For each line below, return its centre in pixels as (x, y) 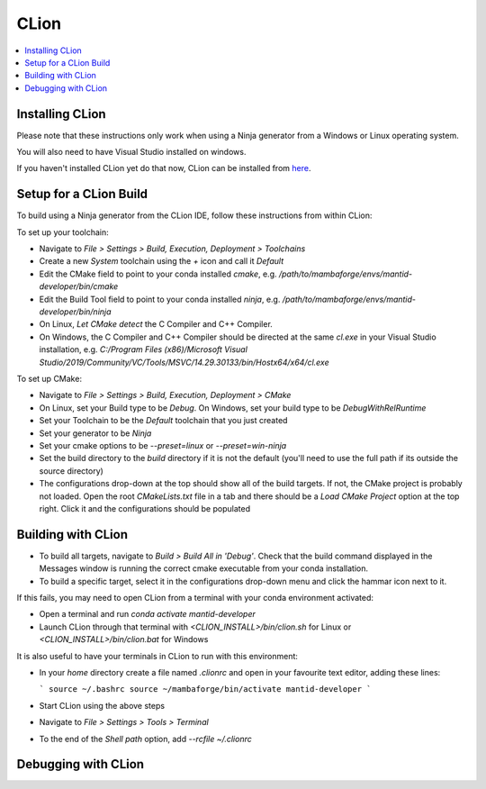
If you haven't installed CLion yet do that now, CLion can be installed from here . (164, 168)
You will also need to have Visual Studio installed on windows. (131, 152)
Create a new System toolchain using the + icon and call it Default (161, 261)
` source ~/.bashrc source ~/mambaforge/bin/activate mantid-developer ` (206, 689)
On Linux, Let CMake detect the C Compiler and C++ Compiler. (156, 324)
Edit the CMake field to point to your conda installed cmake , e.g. (158, 274)
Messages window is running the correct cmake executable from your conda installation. (204, 568)
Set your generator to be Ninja (95, 433)
